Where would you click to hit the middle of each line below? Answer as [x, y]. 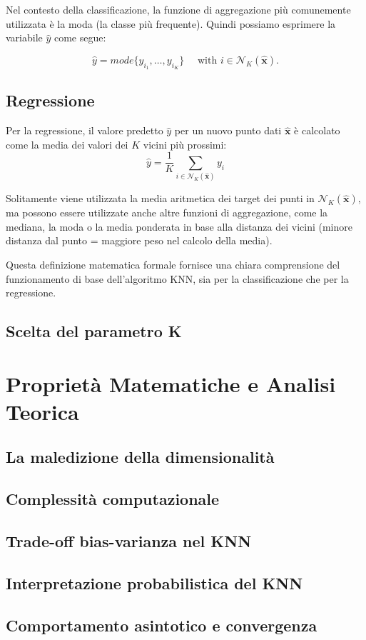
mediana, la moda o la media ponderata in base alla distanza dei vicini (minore [179, 226]
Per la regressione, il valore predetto [85, 130]
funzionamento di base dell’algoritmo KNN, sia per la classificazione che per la [177, 278]
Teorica [42, 411]
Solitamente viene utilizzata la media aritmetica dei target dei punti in [160, 198]
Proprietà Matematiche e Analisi [171, 383]
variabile [24, 37]
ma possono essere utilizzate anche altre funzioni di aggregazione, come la [167, 212]
